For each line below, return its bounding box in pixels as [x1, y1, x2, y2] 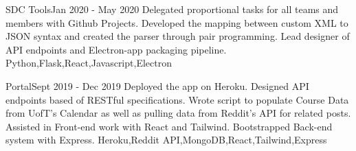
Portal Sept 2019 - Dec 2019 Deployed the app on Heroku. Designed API [5, 78, 309, 93]
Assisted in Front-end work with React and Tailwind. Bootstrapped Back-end [5, 119, 333, 133]
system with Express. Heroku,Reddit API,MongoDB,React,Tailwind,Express [5, 132, 327, 147]
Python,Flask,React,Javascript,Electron [5, 56, 172, 70]
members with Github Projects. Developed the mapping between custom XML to [5, 15, 348, 30]
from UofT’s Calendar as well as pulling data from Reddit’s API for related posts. [5, 106, 351, 120]
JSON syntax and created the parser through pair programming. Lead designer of [5, 29, 350, 43]
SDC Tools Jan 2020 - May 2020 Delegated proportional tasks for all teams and [5, 2, 339, 16]
